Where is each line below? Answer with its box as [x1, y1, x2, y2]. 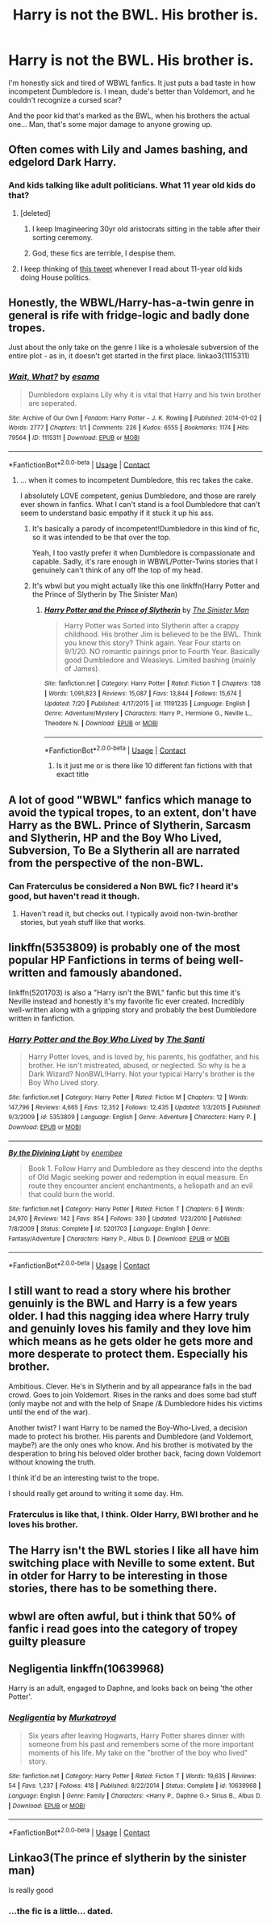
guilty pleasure [8, 1634, 86, 1648]
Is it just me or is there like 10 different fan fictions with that [56, 761, 252, 771]
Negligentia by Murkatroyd [8, 1712, 117, 1723]
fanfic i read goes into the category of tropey [8, 1621, 238, 1635]
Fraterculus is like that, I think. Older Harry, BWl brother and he [8, 1508, 259, 1519]
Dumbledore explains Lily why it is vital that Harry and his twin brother [27, 390, 261, 399]
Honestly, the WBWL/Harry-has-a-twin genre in [8, 296, 255, 310]
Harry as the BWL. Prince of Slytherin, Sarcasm [8, 818, 252, 832]
